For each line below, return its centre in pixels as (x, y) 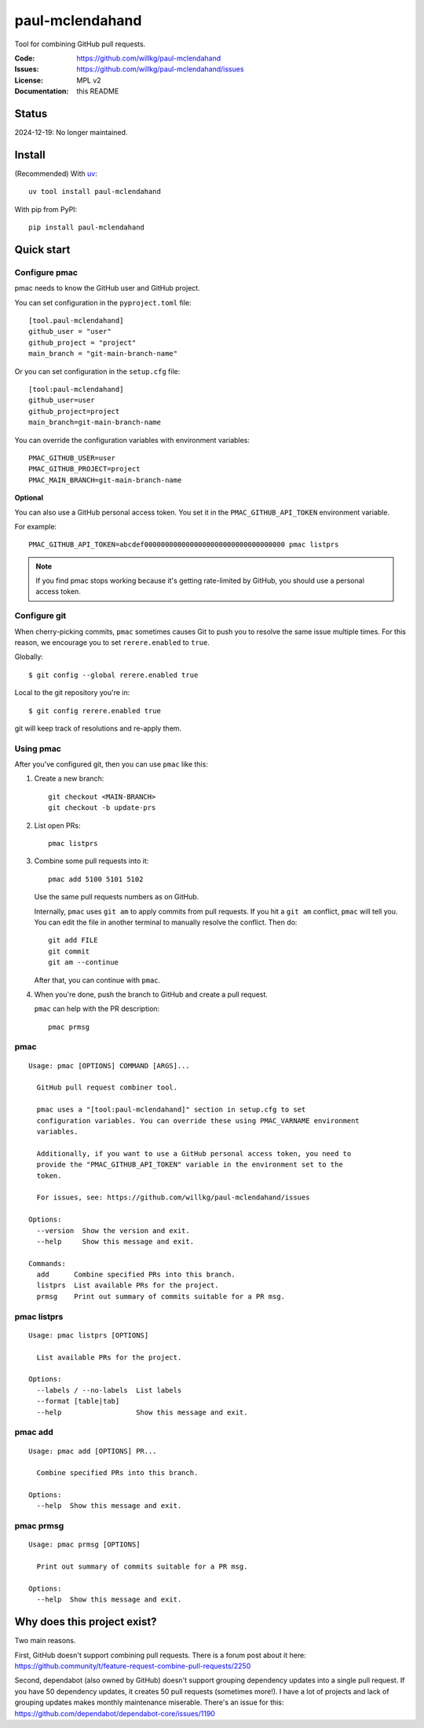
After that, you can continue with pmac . (97, 980)
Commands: (47, 1263)
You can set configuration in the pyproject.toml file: (103, 302)
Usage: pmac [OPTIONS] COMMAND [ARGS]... (109, 1065)
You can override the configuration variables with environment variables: (132, 440)
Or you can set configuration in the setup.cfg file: (97, 371)
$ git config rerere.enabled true (95, 710)
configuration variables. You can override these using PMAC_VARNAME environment (198, 1120)
